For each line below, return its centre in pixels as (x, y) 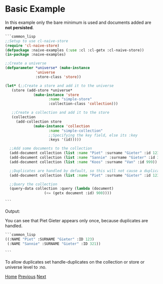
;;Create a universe (26, 63)
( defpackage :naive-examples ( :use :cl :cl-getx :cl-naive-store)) (75, 50)
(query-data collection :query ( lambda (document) (62, 189)
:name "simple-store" (70, 99)
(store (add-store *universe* (42, 90)
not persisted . (19, 27)
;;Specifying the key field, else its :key (93, 135)
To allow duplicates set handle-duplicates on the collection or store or (75, 262)
